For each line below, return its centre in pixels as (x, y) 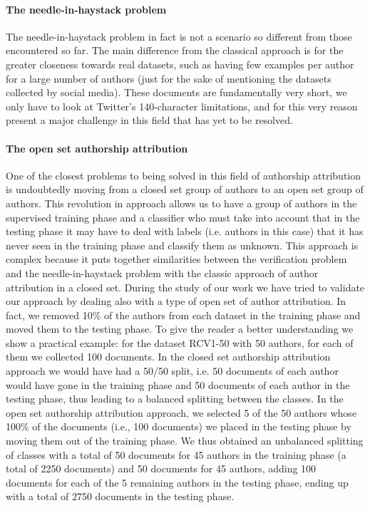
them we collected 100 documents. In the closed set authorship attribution (168, 357)
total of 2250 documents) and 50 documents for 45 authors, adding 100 (161, 468)
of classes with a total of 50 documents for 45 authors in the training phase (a (176, 454)
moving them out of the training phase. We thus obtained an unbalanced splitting (185, 441)
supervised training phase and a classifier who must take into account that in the (183, 217)
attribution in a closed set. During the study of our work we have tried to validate (185, 287)
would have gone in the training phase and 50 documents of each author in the (178, 384)
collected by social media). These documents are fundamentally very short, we (176, 92)
